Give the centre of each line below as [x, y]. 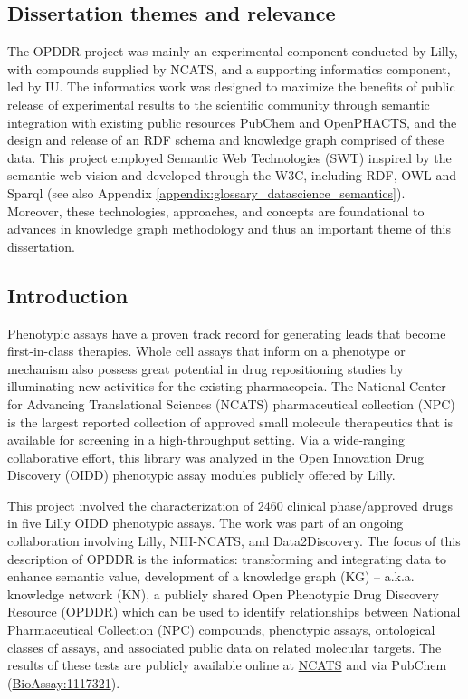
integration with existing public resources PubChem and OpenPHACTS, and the [232, 122]
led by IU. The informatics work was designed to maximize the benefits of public [231, 86]
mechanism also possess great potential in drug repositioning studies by [205, 368]
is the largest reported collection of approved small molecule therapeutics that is [230, 421]
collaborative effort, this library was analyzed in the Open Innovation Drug [216, 457]
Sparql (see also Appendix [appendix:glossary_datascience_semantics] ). [206, 192]
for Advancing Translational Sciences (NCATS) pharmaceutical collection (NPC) [231, 403]
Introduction [68, 295]
